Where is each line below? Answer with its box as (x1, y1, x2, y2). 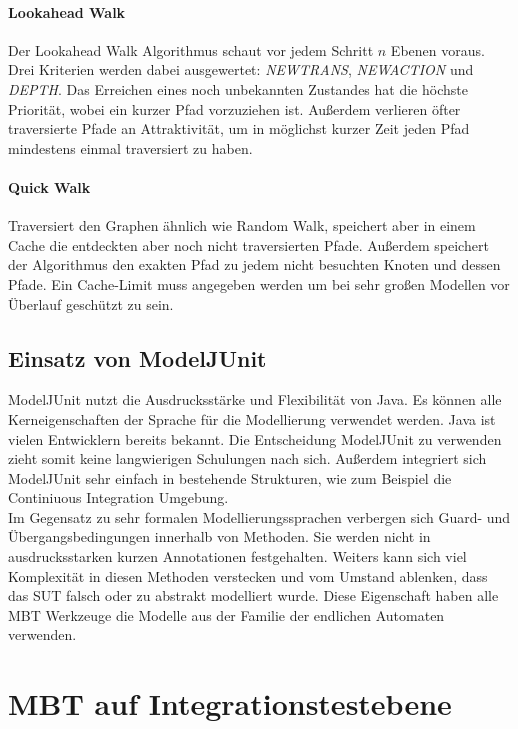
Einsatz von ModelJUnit (8, 342, 267, 373)
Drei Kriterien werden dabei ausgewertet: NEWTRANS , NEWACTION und (8, 59, 474, 80)
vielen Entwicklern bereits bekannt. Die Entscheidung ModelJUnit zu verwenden (8, 428, 502, 449)
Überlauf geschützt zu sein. (8, 293, 174, 314)
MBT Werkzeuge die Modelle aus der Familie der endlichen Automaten (8, 604, 445, 625)
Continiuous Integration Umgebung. (8, 487, 229, 508)
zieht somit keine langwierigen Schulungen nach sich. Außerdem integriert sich (8, 448, 487, 469)
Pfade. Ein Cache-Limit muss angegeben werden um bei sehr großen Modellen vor (8, 273, 510, 294)
